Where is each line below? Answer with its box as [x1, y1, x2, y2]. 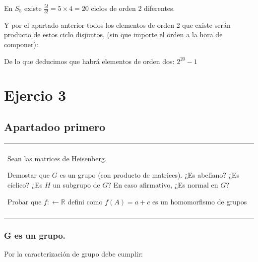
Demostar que [7, 170, 50, 180]
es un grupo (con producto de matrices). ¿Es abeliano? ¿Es [60, 170, 240, 180]
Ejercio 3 [4, 85, 66, 105]
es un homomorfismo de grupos [152, 196, 247, 206]
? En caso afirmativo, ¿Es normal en [108, 179, 218, 190]
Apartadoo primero [4, 119, 106, 134]
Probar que [7, 196, 42, 206]
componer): [4, 39, 38, 50]
